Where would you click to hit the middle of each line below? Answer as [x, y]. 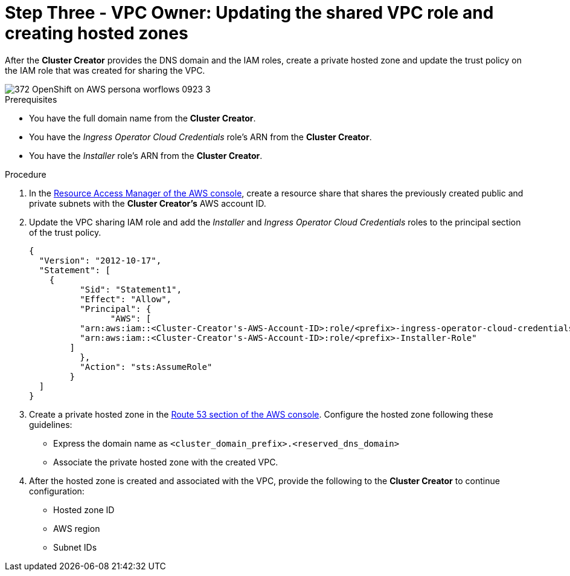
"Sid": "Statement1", [131, 289]
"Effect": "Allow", [126, 299]
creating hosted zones [97, 33]
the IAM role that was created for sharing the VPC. [105, 70]
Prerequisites [31, 99]
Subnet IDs [75, 547]
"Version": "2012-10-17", [100, 260]
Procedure [26, 174]
